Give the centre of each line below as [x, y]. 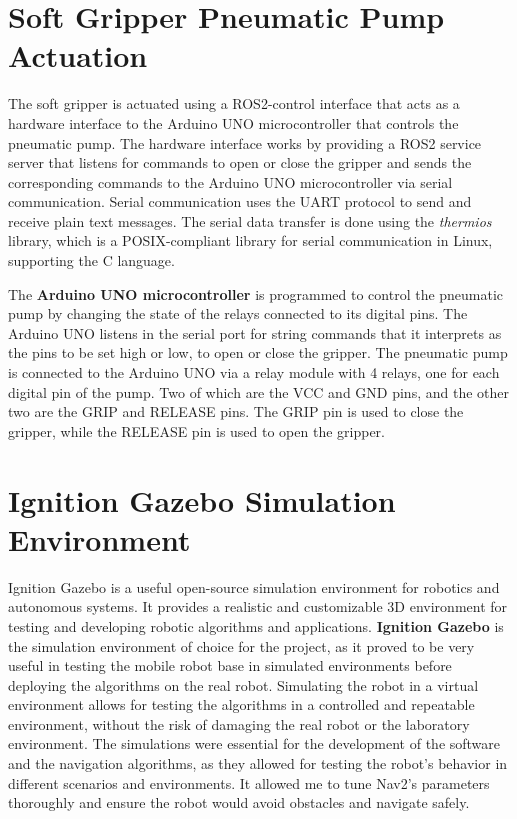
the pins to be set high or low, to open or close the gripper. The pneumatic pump [258, 352]
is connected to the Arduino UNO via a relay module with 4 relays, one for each [254, 372]
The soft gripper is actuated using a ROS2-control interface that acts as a [234, 103]
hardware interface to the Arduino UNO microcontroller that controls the [233, 122]
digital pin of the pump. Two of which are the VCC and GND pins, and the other [258, 391]
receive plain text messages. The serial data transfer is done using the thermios [250, 220]
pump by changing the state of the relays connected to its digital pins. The [238, 313]
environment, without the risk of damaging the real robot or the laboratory [239, 723]
